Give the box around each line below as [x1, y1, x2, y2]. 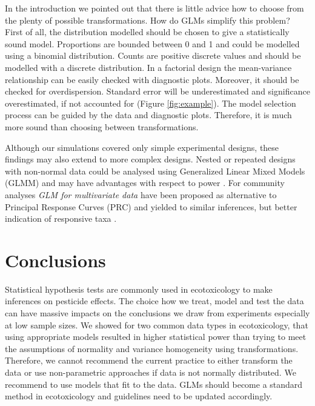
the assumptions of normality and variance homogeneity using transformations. [5, 342, 299, 354]
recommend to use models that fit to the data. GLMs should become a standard [5, 378, 303, 390]
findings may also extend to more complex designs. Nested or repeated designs [5, 153, 296, 165]
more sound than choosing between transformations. [5, 120, 199, 133]
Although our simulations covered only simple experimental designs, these [5, 141, 279, 153]
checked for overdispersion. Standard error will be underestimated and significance [5, 85, 310, 98]
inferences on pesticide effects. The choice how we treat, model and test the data [5, 295, 304, 307]
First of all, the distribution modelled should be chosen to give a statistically [5, 25, 290, 38]
